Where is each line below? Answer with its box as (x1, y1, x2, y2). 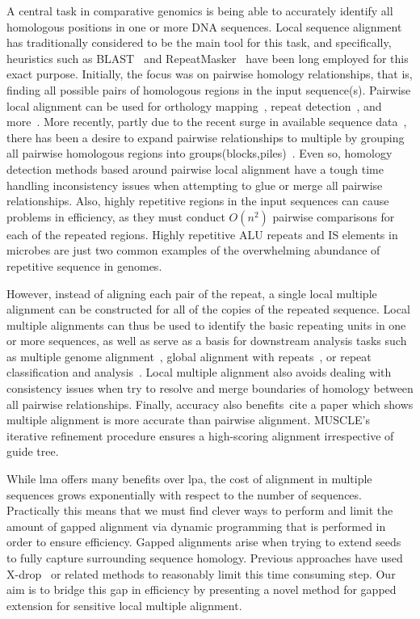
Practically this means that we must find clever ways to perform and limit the (6, 502, 393, 519)
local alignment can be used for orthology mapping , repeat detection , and (6, 97, 382, 114)
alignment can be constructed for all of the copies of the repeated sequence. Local (6, 301, 410, 318)
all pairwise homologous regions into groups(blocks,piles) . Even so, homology (6, 145, 393, 162)
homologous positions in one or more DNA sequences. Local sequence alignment (6, 18, 402, 35)
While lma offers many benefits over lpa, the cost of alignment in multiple (6, 470, 372, 487)
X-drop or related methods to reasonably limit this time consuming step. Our (6, 565, 396, 582)
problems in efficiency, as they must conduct (6, 208, 225, 225)
